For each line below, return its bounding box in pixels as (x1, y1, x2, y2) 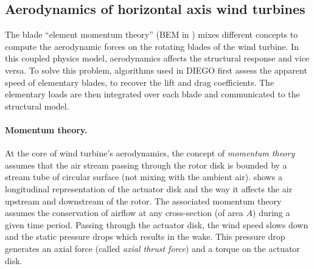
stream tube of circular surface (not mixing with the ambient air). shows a (5, 170, 282, 183)
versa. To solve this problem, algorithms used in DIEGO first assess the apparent (5, 63, 307, 76)
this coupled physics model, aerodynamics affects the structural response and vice (5, 52, 310, 65)
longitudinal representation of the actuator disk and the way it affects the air (5, 182, 293, 195)
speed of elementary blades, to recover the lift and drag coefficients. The (5, 75, 274, 88)
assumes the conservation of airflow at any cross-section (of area (5, 206, 243, 219)
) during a (253, 206, 290, 219)
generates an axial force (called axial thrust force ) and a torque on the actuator (5, 242, 300, 254)
